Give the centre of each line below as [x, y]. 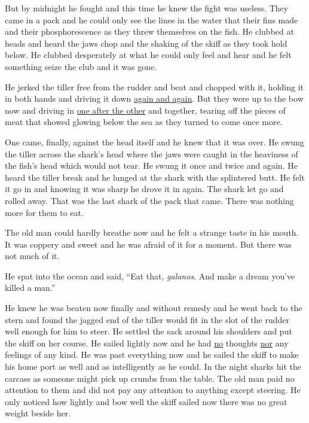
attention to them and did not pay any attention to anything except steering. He [153, 390]
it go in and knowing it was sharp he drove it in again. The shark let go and [144, 189]
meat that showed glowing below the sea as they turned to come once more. [144, 122]
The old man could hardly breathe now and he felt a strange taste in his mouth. [152, 232]
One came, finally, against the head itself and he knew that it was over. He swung [154, 141]
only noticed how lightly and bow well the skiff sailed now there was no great [146, 401]
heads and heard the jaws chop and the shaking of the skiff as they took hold [146, 43]
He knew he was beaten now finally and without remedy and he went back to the [154, 308]
